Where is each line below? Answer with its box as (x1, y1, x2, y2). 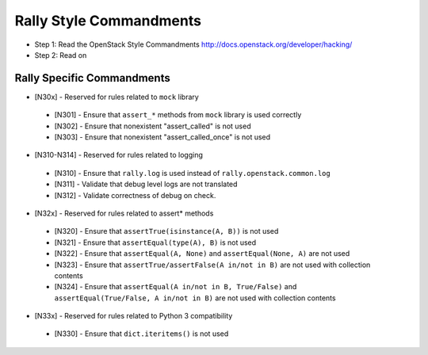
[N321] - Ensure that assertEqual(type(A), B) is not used (54, 238, 257, 247)
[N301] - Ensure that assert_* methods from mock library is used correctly (54, 110, 302, 120)
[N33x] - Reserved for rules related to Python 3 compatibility (34, 311, 233, 321)
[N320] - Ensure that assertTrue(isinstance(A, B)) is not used (54, 227, 279, 236)
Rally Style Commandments (14, 12, 202, 29)
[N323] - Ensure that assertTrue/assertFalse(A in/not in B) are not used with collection (54, 260, 371, 269)
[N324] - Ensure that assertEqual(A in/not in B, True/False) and (54, 282, 297, 292)
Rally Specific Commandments (14, 71, 170, 85)
